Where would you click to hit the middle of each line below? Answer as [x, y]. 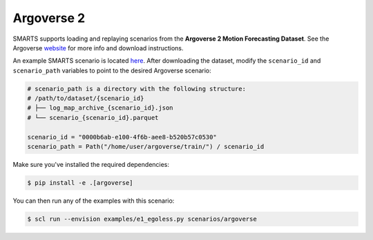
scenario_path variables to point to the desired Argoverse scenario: [112, 70]
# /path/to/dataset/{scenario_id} [86, 99]
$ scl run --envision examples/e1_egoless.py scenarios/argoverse [142, 219]
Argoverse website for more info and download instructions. [98, 48]
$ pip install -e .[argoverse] [80, 183]
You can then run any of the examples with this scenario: [94, 201]
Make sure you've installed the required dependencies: [91, 165]
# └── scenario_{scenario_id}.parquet [93, 118]
